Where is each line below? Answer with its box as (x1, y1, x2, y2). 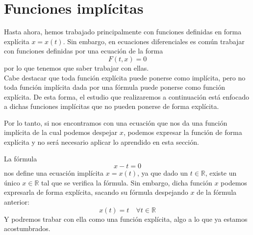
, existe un (205, 168, 237, 178)
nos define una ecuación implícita (4, 168, 104, 178)
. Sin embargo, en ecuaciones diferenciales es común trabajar (63, 36, 245, 46)
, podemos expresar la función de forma (123, 127, 242, 137)
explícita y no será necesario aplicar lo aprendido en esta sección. (4, 137, 199, 147)
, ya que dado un (137, 168, 188, 178)
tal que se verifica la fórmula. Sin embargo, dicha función (41, 177, 212, 187)
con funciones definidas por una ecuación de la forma (4, 46, 163, 56)
